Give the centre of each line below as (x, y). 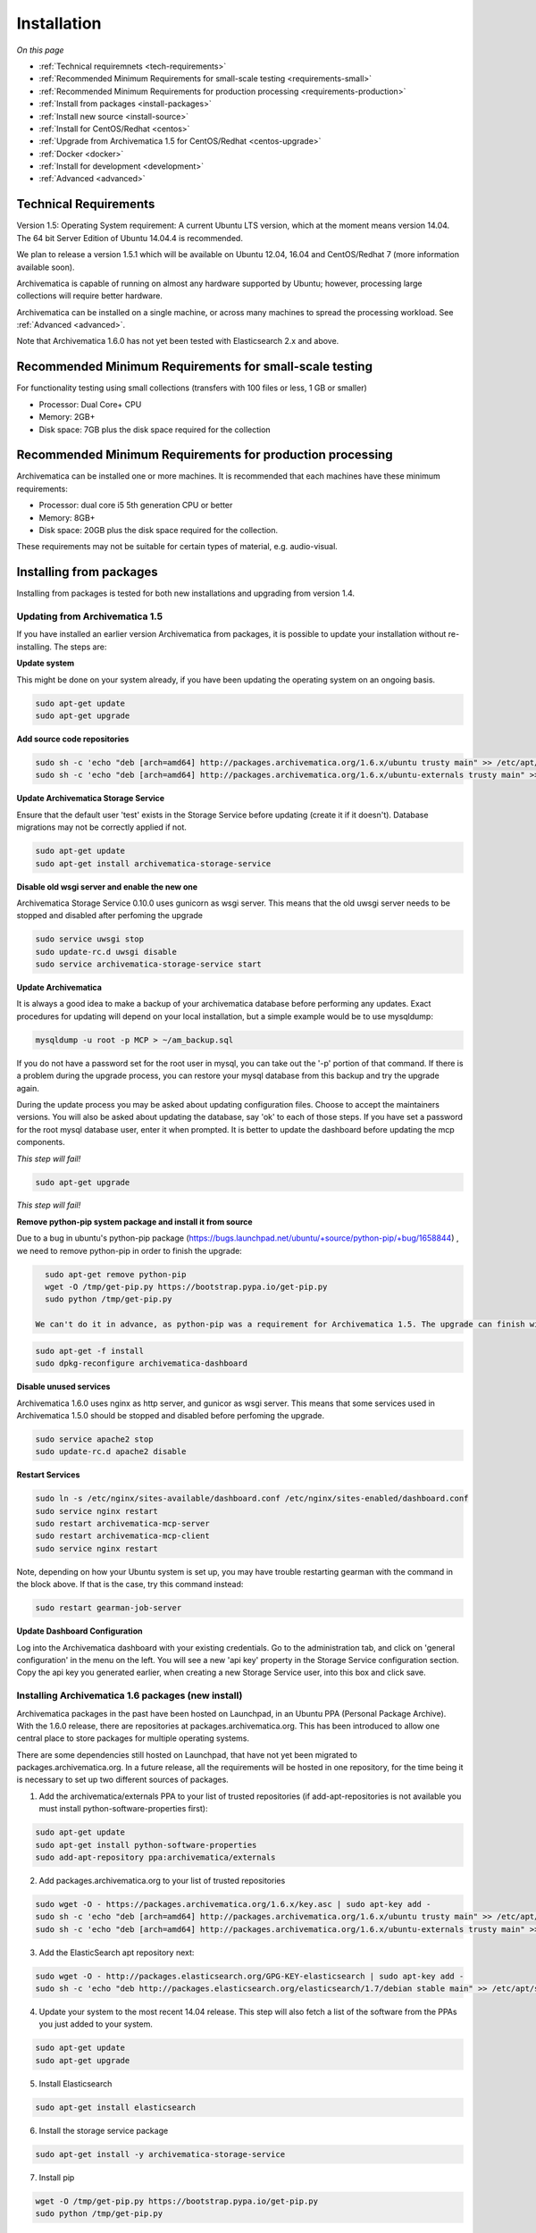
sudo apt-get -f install (90, 1351)
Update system (46, 663)
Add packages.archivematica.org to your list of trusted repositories (162, 1880)
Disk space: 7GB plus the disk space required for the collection (155, 430)
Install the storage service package (104, 2130)
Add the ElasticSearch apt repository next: (117, 1953)
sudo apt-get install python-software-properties (146, 1845)
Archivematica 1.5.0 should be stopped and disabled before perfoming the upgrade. (171, 1415)
